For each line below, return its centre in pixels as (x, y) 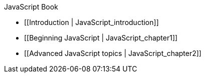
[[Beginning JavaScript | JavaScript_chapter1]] (101, 38)
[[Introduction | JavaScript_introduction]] (91, 22)
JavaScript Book (31, 7)
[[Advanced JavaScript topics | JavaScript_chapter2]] (113, 53)
